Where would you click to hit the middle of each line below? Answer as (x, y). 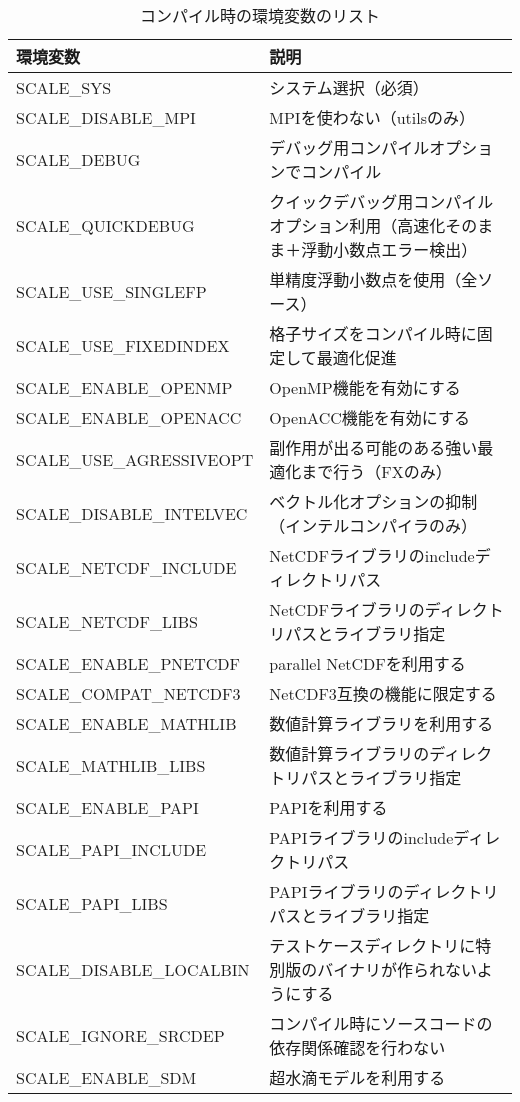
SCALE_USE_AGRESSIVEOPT (135, 459)
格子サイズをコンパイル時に (373, 333)
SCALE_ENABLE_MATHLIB (126, 723)
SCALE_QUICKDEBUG (105, 225)
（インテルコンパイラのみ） (373, 525)
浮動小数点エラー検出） (389, 249)
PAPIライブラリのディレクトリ (384, 891)
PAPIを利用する (328, 807)
